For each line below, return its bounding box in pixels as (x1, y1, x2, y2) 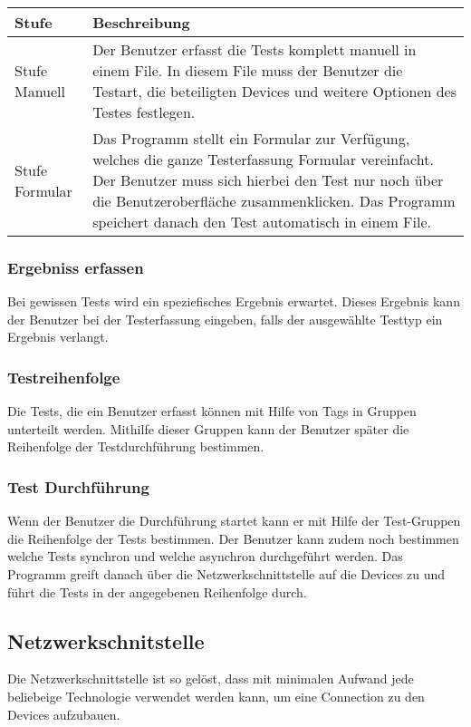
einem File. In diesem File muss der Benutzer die (92, 60, 403, 81)
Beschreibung (92, 12, 190, 33)
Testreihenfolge (7, 365, 120, 388)
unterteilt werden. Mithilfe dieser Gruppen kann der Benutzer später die (7, 419, 409, 438)
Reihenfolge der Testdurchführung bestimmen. (7, 437, 264, 456)
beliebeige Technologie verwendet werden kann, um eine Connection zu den (7, 686, 425, 705)
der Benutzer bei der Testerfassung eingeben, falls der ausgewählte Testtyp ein (7, 309, 443, 328)
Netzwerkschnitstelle (7, 626, 205, 654)
